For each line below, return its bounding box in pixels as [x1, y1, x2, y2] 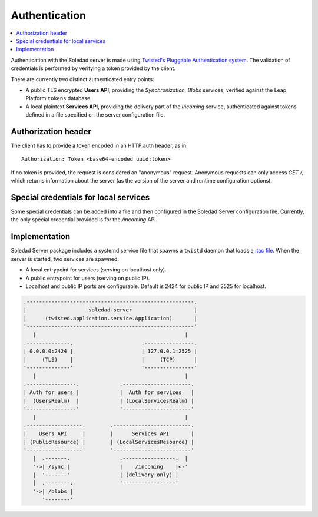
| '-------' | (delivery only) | [32, 472, 179, 478]
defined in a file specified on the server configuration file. [25, 111, 165, 118]
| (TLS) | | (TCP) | [23, 356, 197, 363]
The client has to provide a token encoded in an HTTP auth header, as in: [11, 142, 188, 149]
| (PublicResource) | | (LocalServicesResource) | [23, 439, 194, 445]
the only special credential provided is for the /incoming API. [11, 216, 158, 223]
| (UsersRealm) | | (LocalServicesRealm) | [23, 397, 194, 404]
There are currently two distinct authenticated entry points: [11, 75, 154, 82]
